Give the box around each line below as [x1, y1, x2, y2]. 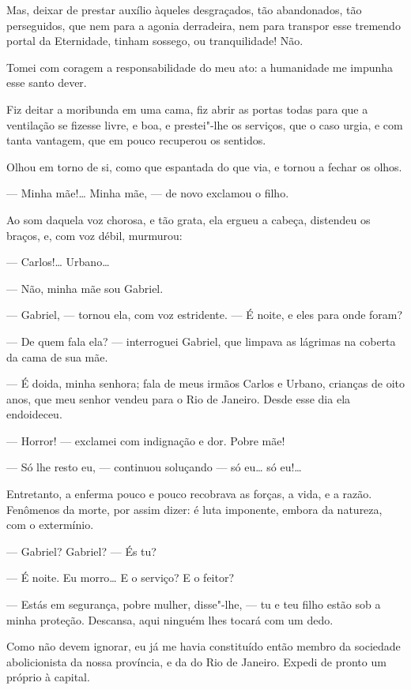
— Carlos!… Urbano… [6, 253, 110, 270]
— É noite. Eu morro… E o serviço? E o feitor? [6, 569, 235, 586]
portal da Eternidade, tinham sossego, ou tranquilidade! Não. [6, 32, 304, 49]
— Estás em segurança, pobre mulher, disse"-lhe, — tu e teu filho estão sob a [6, 596, 381, 613]
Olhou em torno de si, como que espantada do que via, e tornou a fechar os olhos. [6, 158, 402, 174]
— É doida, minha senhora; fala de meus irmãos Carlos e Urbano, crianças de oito [6, 375, 405, 392]
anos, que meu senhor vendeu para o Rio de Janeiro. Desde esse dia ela [6, 390, 351, 407]
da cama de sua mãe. [6, 348, 108, 365]
